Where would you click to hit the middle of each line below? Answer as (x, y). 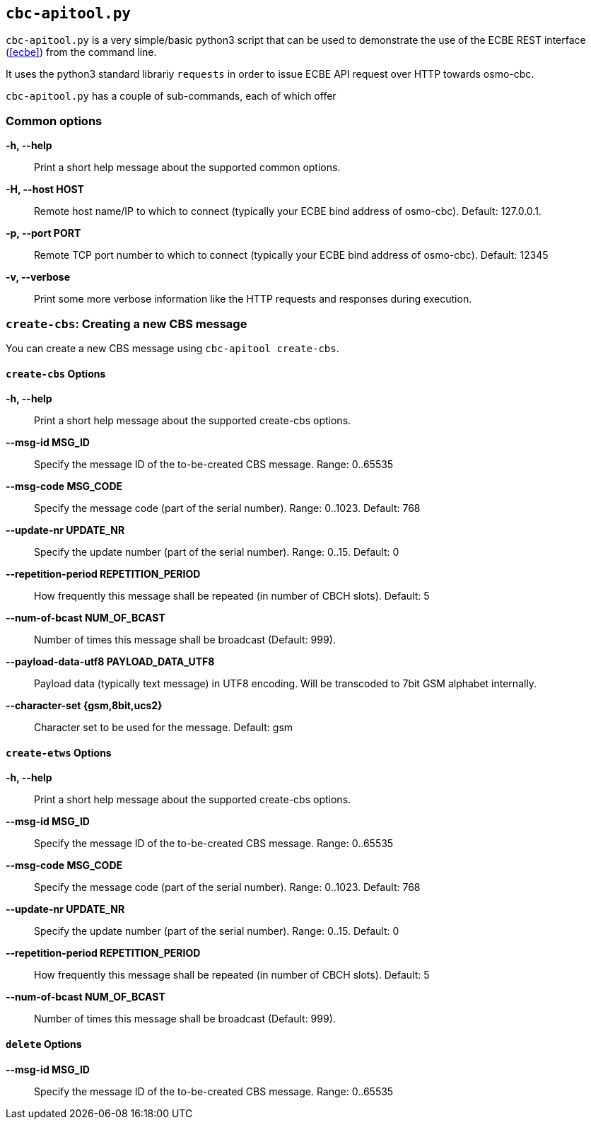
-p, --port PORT (43, 233)
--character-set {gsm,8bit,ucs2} (84, 706)
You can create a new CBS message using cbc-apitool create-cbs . (172, 348)
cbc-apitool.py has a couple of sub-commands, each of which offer (171, 96)
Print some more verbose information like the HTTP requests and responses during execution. (253, 299)
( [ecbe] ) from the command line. (81, 52)
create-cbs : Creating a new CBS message (127, 323)
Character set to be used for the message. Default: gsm (164, 728)
